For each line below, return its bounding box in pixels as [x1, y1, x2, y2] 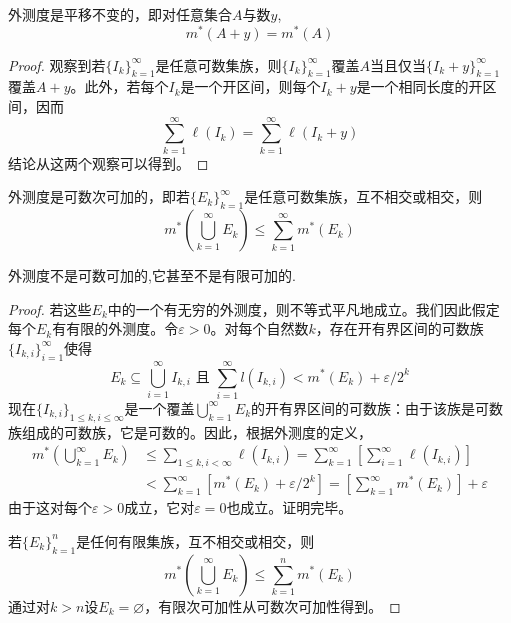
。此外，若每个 [70, 76, 169, 97]
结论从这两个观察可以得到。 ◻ [8, 152, 209, 173]
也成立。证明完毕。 [226, 497, 353, 518]
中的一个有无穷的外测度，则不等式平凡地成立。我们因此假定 [107, 298, 500, 319]
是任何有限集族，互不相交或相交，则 [76, 530, 315, 551]
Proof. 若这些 [8, 298, 92, 319]
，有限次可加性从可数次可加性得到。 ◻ [144, 595, 401, 616]
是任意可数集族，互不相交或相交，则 [244, 186, 483, 207]
